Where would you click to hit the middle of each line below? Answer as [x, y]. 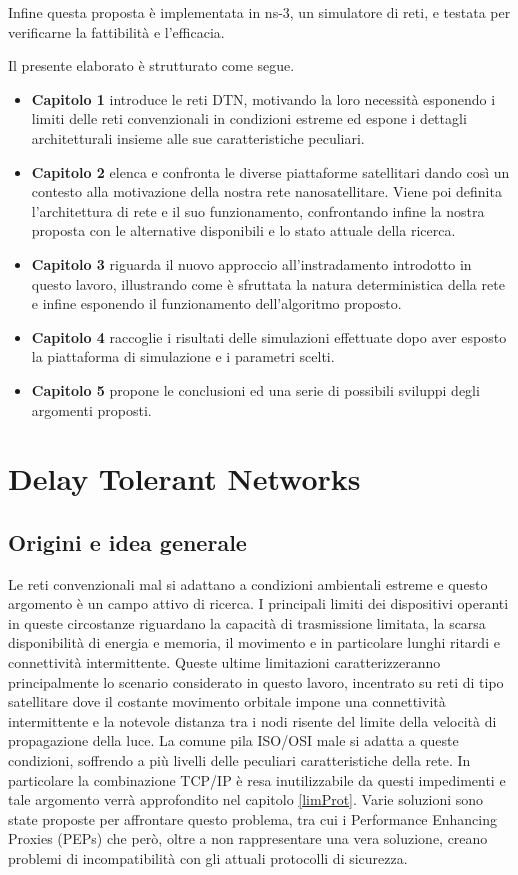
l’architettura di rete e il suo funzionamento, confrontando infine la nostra [258, 210]
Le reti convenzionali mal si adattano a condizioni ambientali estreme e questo [248, 583]
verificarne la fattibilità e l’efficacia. [116, 31]
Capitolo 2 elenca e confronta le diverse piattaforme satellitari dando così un [270, 171]
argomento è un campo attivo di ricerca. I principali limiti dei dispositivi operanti [258, 603]
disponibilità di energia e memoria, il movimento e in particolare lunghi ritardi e [254, 642]
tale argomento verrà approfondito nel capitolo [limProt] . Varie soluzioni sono [246, 799]
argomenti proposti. [91, 409]
